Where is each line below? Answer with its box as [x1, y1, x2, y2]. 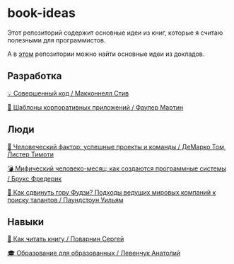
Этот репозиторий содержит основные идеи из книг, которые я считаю [7, 28, 223, 37]
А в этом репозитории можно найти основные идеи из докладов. [7, 50, 205, 58]
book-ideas [7, 5, 76, 21]
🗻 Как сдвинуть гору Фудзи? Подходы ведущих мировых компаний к [7, 188, 216, 196]
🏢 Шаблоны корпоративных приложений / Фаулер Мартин [7, 103, 184, 111]
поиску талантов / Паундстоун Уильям [7, 195, 124, 204]
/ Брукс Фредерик [7, 174, 62, 183]
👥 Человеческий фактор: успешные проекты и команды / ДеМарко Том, [7, 142, 226, 151]
